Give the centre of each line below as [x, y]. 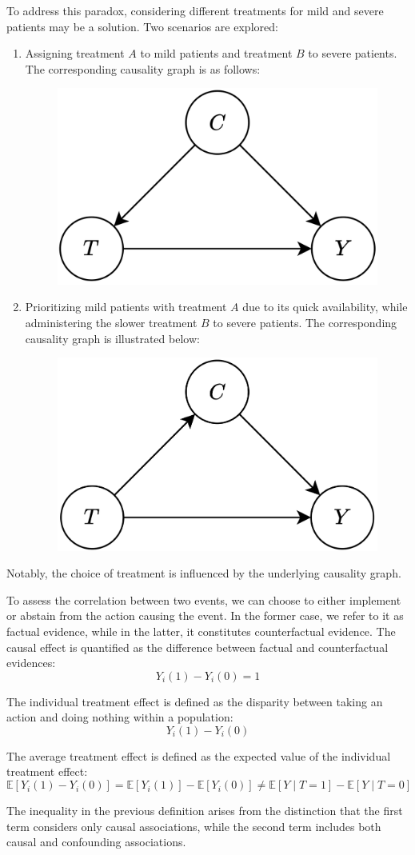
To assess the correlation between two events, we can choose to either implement [204, 599]
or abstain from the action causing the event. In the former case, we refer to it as [205, 615]
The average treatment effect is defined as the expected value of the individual [199, 755]
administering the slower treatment [111, 322]
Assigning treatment [75, 53]
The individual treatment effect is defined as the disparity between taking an [195, 701]
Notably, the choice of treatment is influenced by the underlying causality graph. [204, 573]
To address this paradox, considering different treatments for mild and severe [195, 10]
